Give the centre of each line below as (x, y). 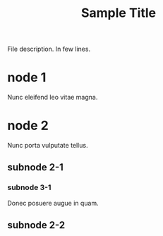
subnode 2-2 (36, 225)
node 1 (27, 77)
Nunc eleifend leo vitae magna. (53, 98)
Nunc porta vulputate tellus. (48, 146)
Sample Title (119, 13)
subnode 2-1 (35, 167)
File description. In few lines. (49, 49)
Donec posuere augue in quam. (53, 203)
